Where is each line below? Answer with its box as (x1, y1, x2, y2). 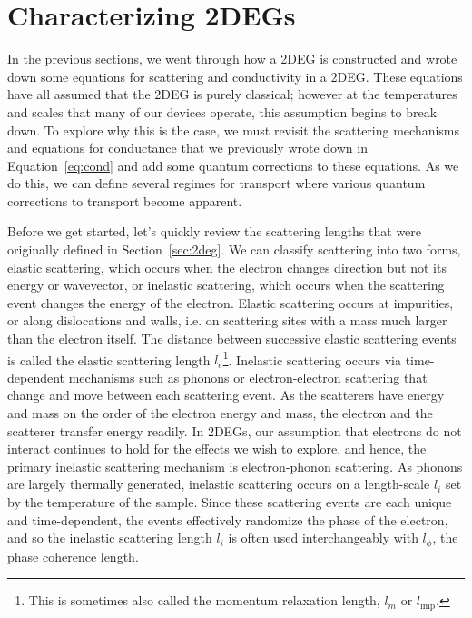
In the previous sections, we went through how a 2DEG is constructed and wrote (7, 49, 457, 68)
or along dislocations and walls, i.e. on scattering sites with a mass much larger (7, 311, 447, 330)
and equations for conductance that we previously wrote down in (7, 138, 368, 157)
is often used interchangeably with (228, 528, 418, 547)
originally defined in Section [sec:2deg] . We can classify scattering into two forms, (7, 240, 461, 259)
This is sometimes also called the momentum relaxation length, (28, 591, 380, 610)
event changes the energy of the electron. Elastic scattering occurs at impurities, (7, 293, 454, 312)
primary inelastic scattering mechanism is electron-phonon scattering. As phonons (7, 456, 463, 475)
